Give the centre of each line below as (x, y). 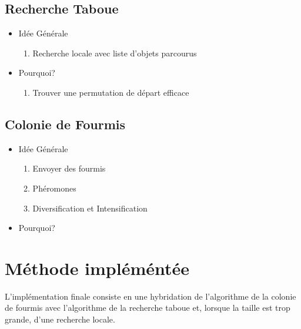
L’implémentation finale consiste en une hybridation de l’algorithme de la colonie (150, 296)
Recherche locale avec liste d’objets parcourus (115, 53)
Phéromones (54, 188)
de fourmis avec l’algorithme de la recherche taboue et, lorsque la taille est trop (148, 308)
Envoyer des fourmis (69, 168)
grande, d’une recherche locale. (60, 319)
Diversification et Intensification (90, 208)
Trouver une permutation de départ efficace (111, 92)
